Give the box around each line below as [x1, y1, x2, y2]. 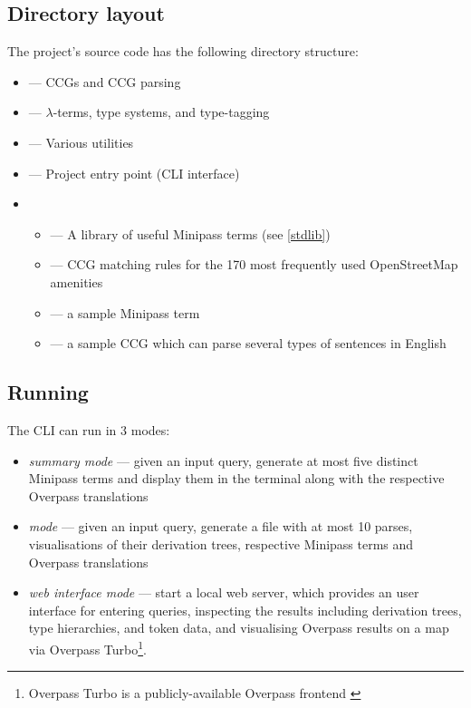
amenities [50, 272, 103, 291]
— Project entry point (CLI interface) [28, 163, 240, 182]
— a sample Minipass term [50, 303, 200, 322]
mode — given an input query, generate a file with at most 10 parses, [28, 517, 413, 536]
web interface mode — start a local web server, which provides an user [28, 583, 419, 602]
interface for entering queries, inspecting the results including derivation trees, [28, 600, 462, 619]
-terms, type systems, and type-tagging [53, 102, 270, 121]
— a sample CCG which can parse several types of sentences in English [50, 334, 447, 353]
